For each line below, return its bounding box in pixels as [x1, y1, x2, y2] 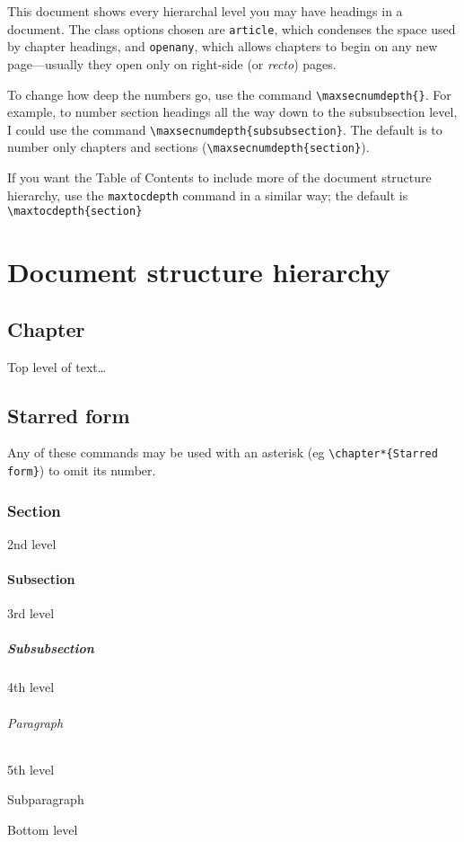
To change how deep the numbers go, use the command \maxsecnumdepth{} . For [7, 84, 451, 103]
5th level [7, 759, 55, 778]
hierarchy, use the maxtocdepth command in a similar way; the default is [7, 185, 408, 204]
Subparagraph [7, 790, 84, 809]
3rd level [7, 604, 55, 623]
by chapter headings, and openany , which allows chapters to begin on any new [7, 37, 438, 56]
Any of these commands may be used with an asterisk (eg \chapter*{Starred [7, 443, 438, 462]
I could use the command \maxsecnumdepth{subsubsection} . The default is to [7, 120, 442, 138]
